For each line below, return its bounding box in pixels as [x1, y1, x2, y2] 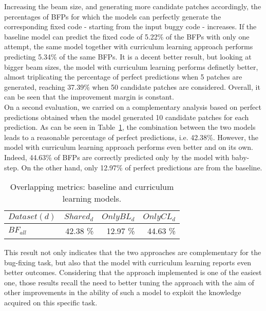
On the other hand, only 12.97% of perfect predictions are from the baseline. [21, 162, 262, 172]
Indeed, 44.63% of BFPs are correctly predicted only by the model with [4, 151, 230, 162]
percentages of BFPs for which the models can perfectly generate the [4, 11, 221, 22]
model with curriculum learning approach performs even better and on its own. [4, 142, 254, 152]
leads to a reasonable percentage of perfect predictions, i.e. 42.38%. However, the [4, 131, 259, 142]
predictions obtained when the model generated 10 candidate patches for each [4, 111, 249, 122]
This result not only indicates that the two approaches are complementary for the [4, 247, 261, 258]
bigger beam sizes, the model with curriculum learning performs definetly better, [4, 61, 258, 72]
